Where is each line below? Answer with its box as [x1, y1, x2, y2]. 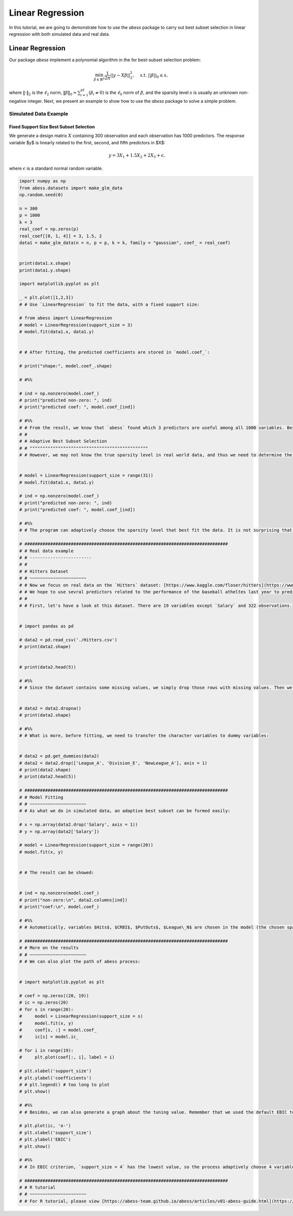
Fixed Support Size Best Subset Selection [9, 124, 95, 130]
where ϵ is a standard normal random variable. [9, 165, 103, 171]
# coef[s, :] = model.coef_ [19, 1027, 97, 1033]
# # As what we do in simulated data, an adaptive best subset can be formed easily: [19, 808, 230, 814]
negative [9, 98, 27, 104]
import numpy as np [19, 179, 66, 184]
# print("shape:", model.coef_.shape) [19, 363, 112, 369]
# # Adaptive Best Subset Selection [19, 438, 107, 444]
